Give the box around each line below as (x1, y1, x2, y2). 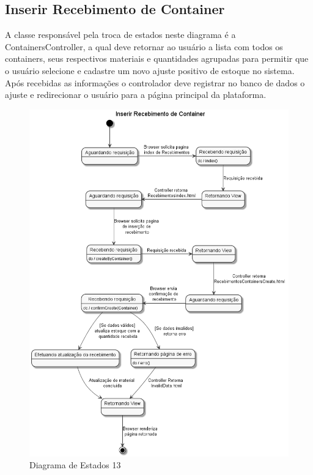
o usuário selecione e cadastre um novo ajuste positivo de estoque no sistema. (5, 64, 295, 77)
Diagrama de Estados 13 (29, 458, 121, 471)
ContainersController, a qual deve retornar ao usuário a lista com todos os (5, 40, 283, 53)
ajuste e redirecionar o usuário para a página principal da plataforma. (5, 88, 267, 101)
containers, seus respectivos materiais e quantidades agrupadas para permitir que (5, 52, 309, 65)
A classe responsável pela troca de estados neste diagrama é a (5, 28, 236, 41)
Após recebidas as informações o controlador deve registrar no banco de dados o (5, 76, 305, 89)
